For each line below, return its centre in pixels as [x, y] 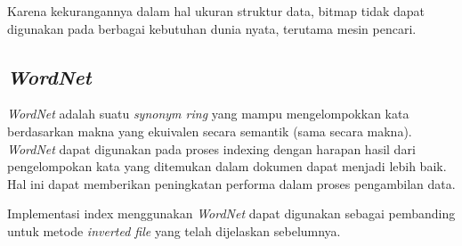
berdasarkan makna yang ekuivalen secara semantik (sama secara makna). [210, 131]
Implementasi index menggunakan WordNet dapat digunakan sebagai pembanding [231, 213]
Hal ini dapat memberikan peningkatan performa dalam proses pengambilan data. [231, 183]
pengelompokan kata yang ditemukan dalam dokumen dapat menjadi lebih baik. [227, 166]
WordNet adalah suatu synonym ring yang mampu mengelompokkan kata [208, 114]
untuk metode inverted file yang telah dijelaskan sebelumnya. [174, 230]
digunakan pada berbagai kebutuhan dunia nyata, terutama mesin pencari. [212, 28]
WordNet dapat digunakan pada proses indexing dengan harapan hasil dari [211, 148]
